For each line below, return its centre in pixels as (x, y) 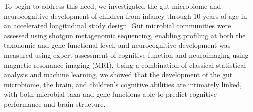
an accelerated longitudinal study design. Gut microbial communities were (118, 26)
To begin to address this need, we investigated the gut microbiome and (113, 6)
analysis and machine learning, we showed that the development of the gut (118, 74)
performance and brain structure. (55, 103)
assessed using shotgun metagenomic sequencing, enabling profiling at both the (125, 35)
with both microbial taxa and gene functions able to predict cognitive (111, 94)
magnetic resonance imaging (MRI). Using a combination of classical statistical (125, 64)
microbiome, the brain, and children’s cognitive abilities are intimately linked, (123, 84)
